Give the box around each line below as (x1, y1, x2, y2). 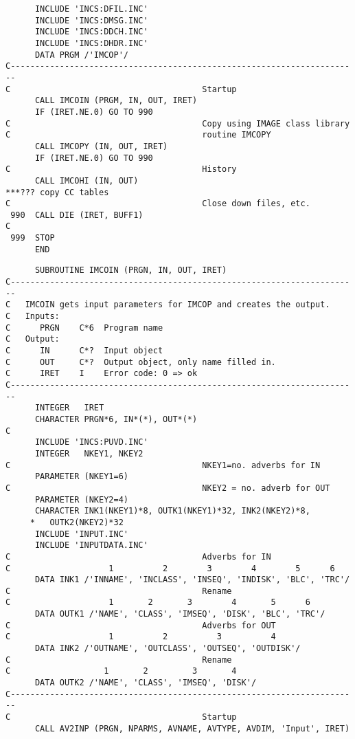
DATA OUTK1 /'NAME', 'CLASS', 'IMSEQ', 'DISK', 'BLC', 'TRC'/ (34, 609, 325, 619)
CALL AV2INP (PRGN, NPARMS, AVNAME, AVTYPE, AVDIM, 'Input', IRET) (34, 723, 350, 734)
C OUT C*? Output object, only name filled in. (5, 357, 276, 367)
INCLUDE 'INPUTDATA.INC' (34, 540, 148, 551)
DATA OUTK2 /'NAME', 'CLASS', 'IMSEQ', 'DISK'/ (34, 678, 257, 688)
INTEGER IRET (34, 403, 104, 413)
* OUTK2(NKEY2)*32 (30, 517, 124, 527)
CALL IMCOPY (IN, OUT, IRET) (34, 141, 168, 151)
